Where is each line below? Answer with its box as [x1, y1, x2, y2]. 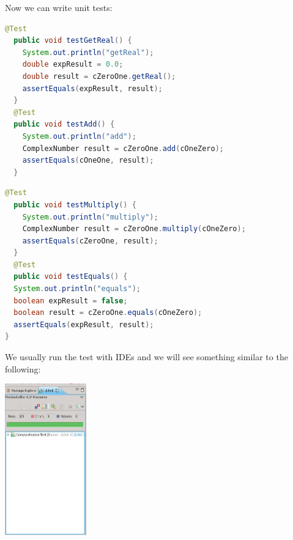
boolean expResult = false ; [13, 296, 128, 305]
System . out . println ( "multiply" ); [22, 212, 158, 221]
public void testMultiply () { [13, 200, 136, 209]
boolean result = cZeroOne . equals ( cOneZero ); [13, 308, 202, 317]
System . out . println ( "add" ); [22, 131, 136, 141]
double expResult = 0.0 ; [22, 60, 124, 69]
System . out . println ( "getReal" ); [22, 48, 154, 57]
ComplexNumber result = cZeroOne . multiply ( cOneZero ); [22, 224, 246, 234]
